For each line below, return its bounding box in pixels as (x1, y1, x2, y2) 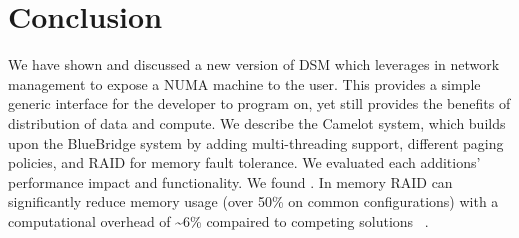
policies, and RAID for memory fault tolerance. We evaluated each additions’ (8, 152, 481, 173)
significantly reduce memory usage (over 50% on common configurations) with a (8, 191, 499, 212)
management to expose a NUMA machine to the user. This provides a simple (8, 73, 481, 94)
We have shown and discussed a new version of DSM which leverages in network (8, 54, 500, 75)
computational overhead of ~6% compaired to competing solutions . (8, 210, 429, 231)
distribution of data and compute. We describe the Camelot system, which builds (8, 112, 506, 133)
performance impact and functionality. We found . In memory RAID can (8, 171, 453, 192)
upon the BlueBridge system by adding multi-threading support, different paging (8, 132, 504, 153)
